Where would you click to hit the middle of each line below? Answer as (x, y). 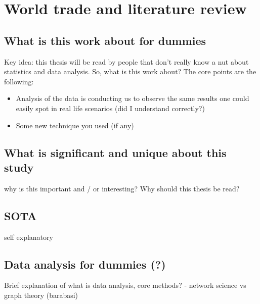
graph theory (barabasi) (41, 295)
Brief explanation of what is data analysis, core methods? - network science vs (125, 285)
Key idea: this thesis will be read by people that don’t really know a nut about (126, 61)
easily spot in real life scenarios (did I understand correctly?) (110, 108)
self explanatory (29, 237)
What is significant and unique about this (115, 152)
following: (19, 81)
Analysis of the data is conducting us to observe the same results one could (133, 98)
